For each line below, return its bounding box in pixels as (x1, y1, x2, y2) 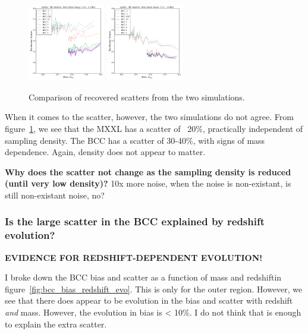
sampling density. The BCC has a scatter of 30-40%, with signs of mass (5, 134, 265, 146)
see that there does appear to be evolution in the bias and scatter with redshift (5, 294, 293, 307)
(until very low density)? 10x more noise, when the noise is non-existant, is (5, 177, 291, 190)
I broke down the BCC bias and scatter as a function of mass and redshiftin (5, 271, 282, 283)
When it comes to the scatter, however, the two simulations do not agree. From (5, 111, 294, 123)
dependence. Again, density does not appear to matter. (5, 146, 206, 158)
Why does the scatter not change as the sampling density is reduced (5, 165, 291, 178)
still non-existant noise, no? (5, 188, 105, 201)
